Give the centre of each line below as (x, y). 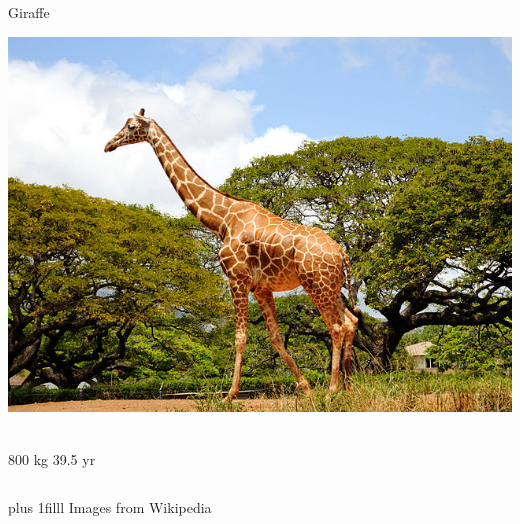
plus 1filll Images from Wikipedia (110, 507)
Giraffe (29, 12)
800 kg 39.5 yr (52, 459)
